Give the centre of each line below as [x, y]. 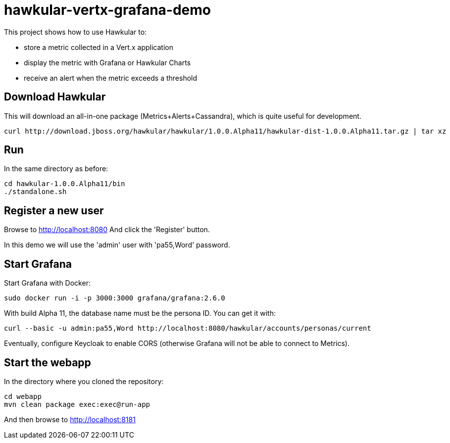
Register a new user [54, 210]
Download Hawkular [55, 97]
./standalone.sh [35, 192]
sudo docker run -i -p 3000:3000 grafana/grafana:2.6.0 [115, 298]
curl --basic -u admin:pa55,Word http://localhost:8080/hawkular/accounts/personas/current [188, 328]
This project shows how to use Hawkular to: [75, 32]
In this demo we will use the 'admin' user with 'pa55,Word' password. [117, 245]
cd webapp [23, 396]
